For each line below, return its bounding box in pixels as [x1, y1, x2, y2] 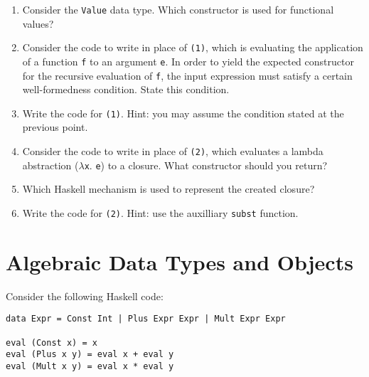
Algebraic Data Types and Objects [6, 247, 353, 276]
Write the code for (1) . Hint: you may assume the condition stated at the [22, 105, 344, 120]
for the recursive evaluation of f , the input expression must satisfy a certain [22, 68, 353, 83]
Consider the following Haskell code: [6, 288, 164, 303]
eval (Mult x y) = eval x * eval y [6, 361, 174, 371]
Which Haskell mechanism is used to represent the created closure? [22, 181, 315, 196]
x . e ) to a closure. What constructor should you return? [84, 157, 328, 172]
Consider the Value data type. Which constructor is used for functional [22, 2, 334, 16]
